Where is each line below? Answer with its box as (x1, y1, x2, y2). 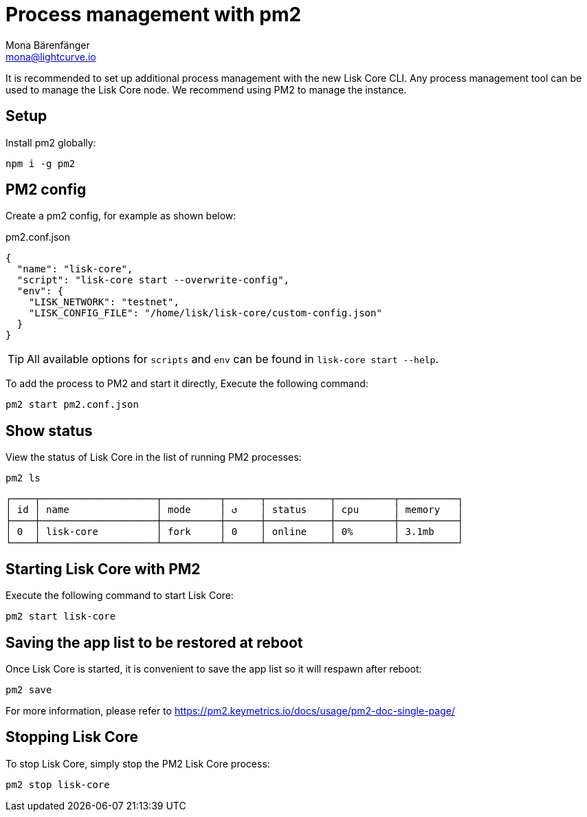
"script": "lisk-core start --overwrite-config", (16, 274, 290, 286)
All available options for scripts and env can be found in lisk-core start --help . (27, 352, 439, 367)
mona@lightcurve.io (5, 50, 96, 63)
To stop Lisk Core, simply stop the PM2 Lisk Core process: (5, 757, 270, 770)
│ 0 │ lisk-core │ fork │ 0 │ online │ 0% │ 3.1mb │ (5, 526, 463, 538)
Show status (5, 422, 93, 439)
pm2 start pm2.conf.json (5, 399, 139, 411)
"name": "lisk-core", (16, 263, 133, 275)
